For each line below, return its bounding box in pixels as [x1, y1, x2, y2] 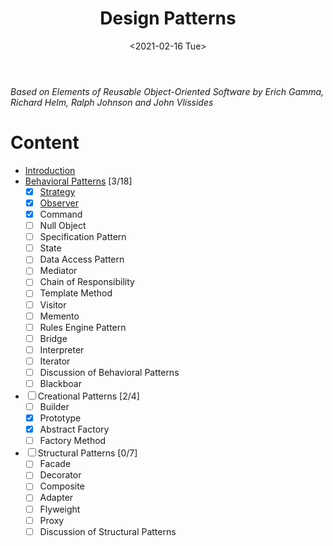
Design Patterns [99, 7, 237, 30]
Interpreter [39, 343, 85, 356]
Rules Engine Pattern [39, 321, 127, 333]
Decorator [39, 469, 82, 481]
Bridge [39, 332, 68, 344]
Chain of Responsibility [39, 276, 135, 288]
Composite [39, 480, 85, 492]
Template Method [39, 287, 113, 299]
